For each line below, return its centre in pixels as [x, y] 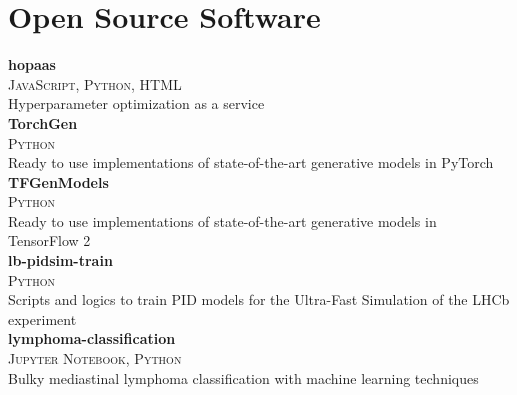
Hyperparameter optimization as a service [136, 103]
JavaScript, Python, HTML [95, 83]
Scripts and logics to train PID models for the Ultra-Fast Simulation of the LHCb [259, 299]
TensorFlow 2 [49, 240]
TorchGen [43, 122]
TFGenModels [58, 181]
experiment [42, 318]
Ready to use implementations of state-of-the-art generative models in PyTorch [251, 162]
